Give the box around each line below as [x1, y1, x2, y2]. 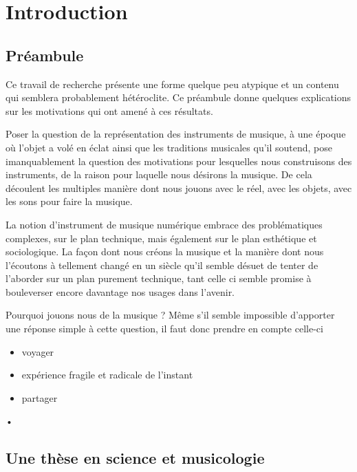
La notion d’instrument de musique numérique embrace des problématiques [6, 217, 323, 231]
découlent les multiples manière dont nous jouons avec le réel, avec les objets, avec [6, 180, 352, 195]
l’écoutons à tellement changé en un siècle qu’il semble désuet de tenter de [6, 257, 318, 272]
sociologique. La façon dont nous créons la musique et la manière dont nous [6, 244, 324, 259]
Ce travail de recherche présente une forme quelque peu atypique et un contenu [6, 76, 339, 91]
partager [21, 390, 58, 405]
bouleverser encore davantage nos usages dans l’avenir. [6, 284, 235, 299]
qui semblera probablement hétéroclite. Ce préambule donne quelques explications [6, 90, 351, 105]
